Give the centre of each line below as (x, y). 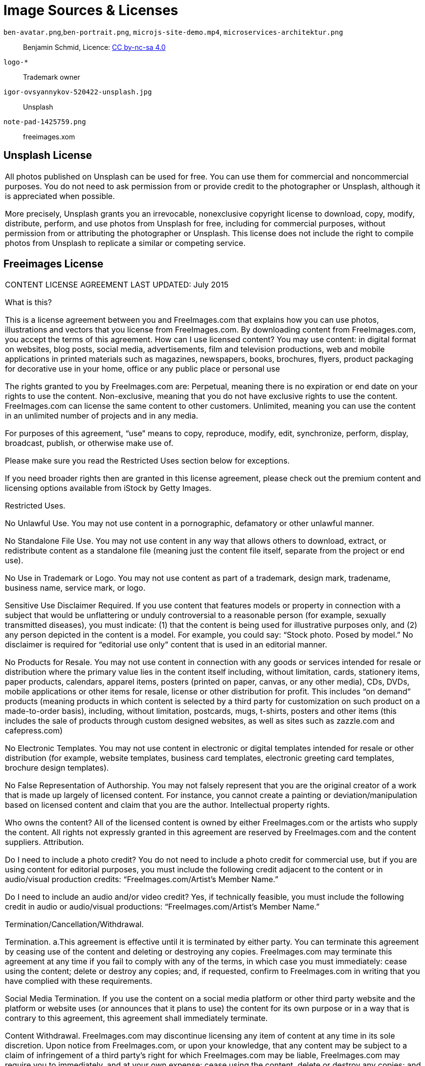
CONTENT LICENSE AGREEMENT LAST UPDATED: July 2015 (117, 285)
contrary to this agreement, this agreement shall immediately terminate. (136, 1018)
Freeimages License (54, 264)
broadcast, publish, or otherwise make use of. (89, 443)
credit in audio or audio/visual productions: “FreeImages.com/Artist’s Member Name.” (162, 907)
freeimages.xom (49, 136)
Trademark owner (52, 77)
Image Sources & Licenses (91, 10)
